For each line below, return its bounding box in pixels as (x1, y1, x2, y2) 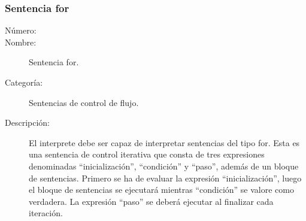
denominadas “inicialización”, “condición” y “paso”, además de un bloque (29, 159, 299, 172)
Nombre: (5, 35, 37, 48)
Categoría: (5, 76, 43, 88)
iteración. (29, 207, 63, 219)
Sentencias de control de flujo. (29, 96, 139, 108)
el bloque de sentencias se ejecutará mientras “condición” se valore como (29, 183, 294, 196)
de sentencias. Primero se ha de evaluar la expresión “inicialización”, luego (29, 171, 302, 184)
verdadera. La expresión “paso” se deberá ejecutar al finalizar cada (29, 195, 274, 207)
